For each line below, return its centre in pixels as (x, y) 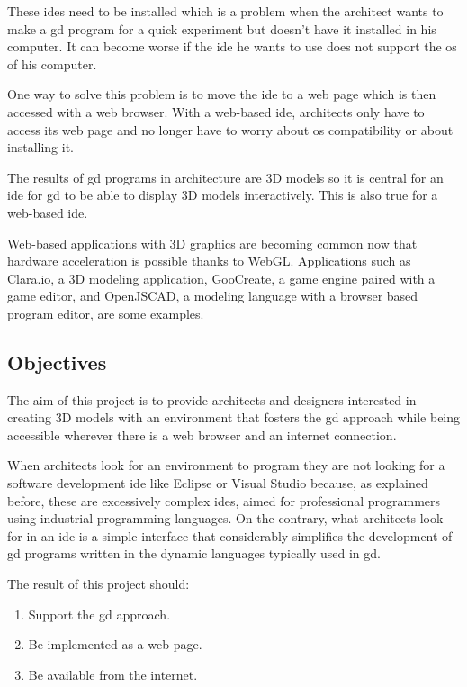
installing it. (40, 147)
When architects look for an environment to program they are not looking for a (226, 465)
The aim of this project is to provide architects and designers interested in (212, 399)
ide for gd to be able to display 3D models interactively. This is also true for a (223, 195)
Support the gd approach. (99, 614)
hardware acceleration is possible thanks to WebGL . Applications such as (209, 261)
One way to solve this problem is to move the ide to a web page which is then (222, 94)
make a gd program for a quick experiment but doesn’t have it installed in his (222, 28)
